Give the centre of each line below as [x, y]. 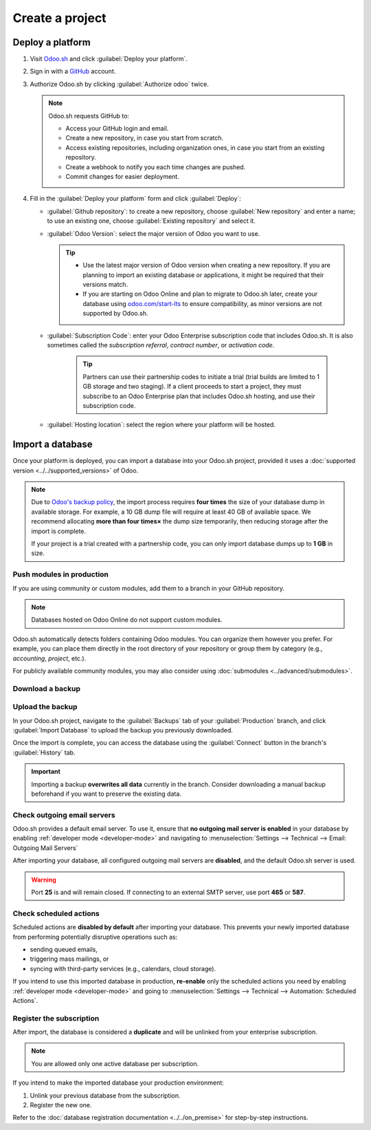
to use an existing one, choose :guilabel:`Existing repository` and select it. [151, 221]
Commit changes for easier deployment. [123, 176]
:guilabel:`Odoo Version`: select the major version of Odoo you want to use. [154, 233]
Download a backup [46, 688]
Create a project [59, 18]
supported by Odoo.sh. [115, 314]
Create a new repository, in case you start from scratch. [145, 138]
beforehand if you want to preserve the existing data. [106, 794]
